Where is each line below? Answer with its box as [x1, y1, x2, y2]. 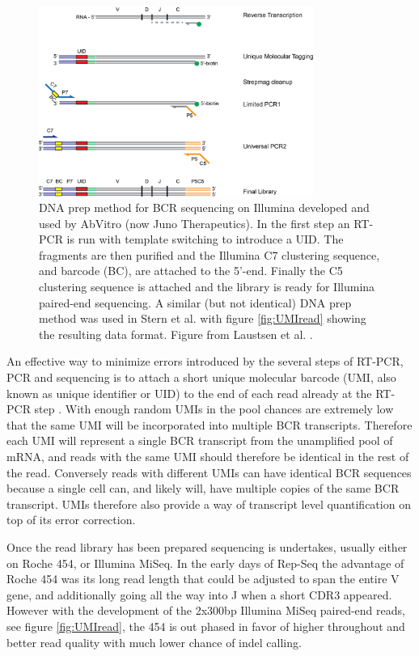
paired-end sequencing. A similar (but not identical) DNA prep [39, 294, 352, 311]
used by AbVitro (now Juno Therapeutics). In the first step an [39, 214, 350, 231]
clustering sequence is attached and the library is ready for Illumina [39, 278, 375, 295]
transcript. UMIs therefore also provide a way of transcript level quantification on [6, 495, 411, 512]
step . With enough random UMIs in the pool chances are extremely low [34, 400, 394, 417]
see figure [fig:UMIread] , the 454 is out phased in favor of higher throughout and [6, 617, 405, 634]
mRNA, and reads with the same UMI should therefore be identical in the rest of [6, 448, 409, 465]
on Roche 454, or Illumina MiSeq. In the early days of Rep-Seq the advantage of [6, 554, 404, 571]
